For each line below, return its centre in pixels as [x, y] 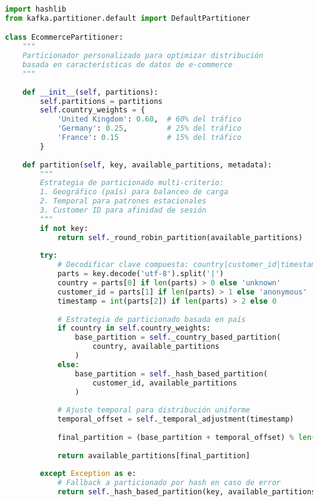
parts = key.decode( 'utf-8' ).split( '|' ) [140, 274]
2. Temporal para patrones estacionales [123, 201]
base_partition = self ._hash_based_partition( [171, 374]
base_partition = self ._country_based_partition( [178, 338]
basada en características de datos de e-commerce [128, 65]
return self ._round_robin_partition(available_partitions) [180, 237]
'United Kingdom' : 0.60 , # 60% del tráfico [149, 119]
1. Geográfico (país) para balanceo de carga [134, 192]
